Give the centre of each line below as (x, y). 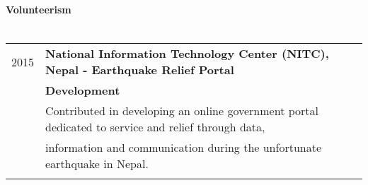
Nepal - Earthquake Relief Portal (140, 70)
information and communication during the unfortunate (184, 148)
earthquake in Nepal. (97, 164)
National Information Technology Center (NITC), (187, 54)
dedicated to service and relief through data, (155, 127)
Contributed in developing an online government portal (182, 111)
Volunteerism (39, 9)
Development (83, 90)
